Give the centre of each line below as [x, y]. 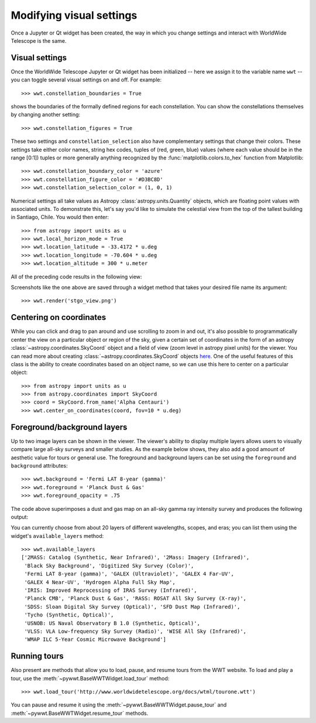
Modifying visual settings [74, 15]
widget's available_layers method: [57, 536]
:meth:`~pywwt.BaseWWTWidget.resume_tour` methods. [80, 713]
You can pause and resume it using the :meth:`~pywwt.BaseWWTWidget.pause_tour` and [119, 705]
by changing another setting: [46, 115]
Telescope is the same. [39, 40]
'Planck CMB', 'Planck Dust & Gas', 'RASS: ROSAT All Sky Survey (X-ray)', [135, 598]
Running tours [37, 656]
